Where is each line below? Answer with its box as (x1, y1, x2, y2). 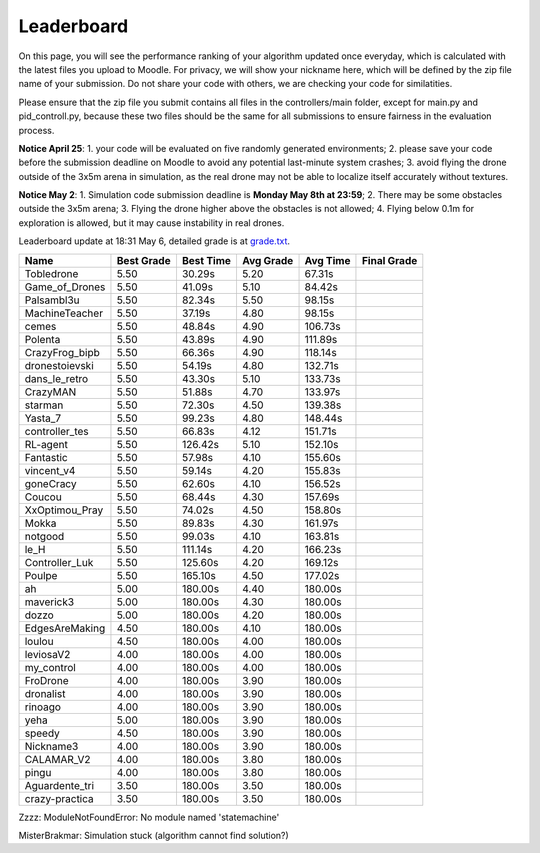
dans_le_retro (24, 371, 89, 385)
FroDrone (24, 673, 69, 687)
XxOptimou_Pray (24, 503, 104, 517)
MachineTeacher (24, 306, 104, 320)
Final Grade (361, 253, 418, 267)
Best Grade (116, 253, 171, 267)
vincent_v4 (24, 463, 76, 477)
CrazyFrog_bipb (24, 345, 100, 359)
